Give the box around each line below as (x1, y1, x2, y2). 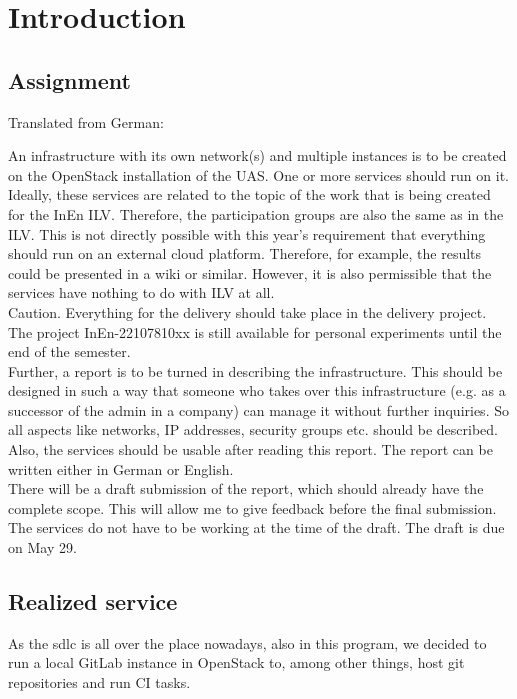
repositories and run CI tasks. (8, 672, 191, 693)
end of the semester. (8, 341, 131, 362)
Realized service (8, 586, 178, 617)
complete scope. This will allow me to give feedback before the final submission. (8, 497, 497, 518)
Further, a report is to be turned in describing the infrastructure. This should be (8, 360, 503, 381)
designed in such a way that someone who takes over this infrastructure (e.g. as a (8, 380, 506, 401)
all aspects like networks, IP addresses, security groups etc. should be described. (8, 419, 498, 440)
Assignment (8, 64, 131, 95)
